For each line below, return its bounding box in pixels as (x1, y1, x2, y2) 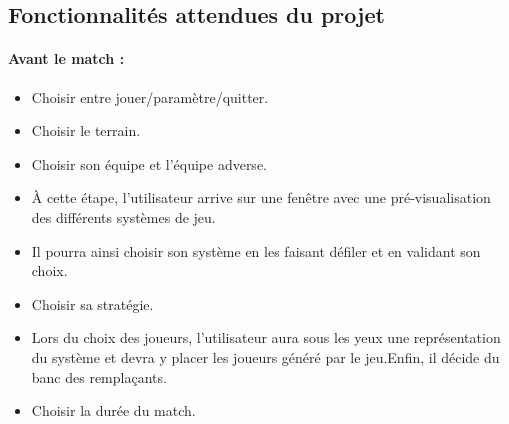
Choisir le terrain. (31, 120, 141, 141)
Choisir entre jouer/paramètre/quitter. (31, 86, 269, 107)
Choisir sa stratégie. (31, 293, 154, 314)
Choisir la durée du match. (31, 400, 196, 421)
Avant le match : (8, 48, 125, 69)
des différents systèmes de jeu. (31, 206, 216, 227)
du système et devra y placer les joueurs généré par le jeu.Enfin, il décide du (31, 346, 500, 367)
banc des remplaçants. (31, 366, 167, 387)
